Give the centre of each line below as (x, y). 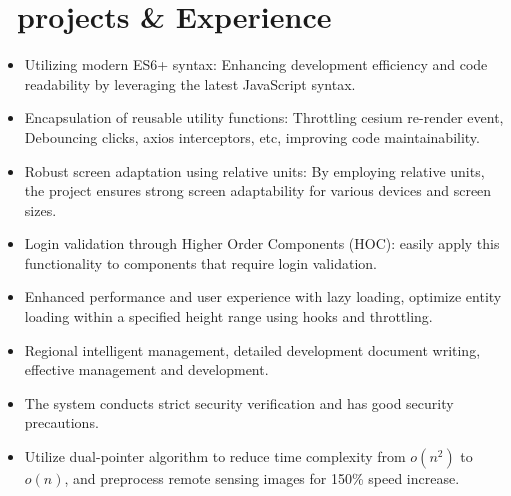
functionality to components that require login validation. (200, 262)
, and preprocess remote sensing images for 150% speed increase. (262, 478)
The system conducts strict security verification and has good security (239, 402)
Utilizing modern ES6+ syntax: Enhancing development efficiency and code (256, 64)
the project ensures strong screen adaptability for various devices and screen (258, 190)
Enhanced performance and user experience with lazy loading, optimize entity (263, 296)
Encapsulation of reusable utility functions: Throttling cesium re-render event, (264, 117)
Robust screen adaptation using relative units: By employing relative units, (254, 170)
